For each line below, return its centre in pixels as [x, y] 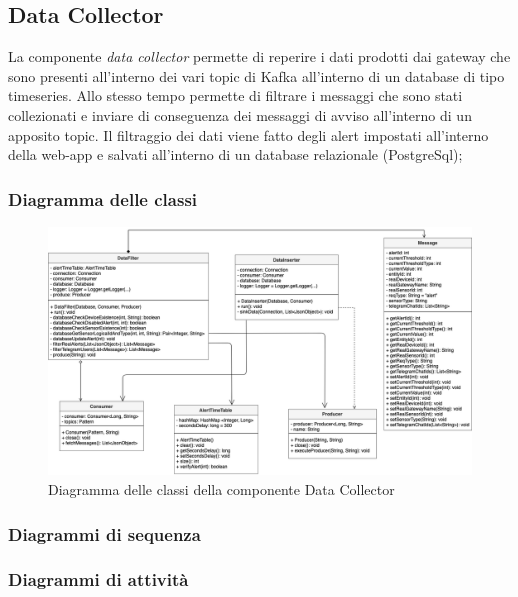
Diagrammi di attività [98, 579]
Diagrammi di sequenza [104, 533]
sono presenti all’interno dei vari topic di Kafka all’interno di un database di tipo [256, 75]
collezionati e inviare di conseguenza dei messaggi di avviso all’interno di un [240, 114]
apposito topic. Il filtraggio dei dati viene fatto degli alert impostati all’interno [248, 134]
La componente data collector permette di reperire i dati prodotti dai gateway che [259, 56]
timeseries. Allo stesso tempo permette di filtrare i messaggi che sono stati [235, 95]
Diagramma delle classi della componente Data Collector [221, 489]
